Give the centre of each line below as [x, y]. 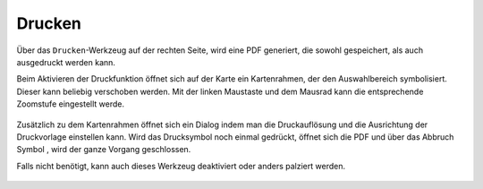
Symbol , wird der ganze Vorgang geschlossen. [104, 150]
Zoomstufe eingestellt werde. [71, 104]
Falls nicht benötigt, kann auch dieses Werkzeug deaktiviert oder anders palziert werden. [181, 166]
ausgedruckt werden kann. [66, 62]
